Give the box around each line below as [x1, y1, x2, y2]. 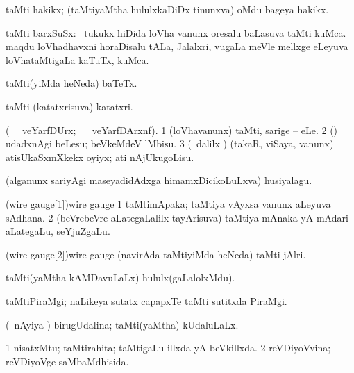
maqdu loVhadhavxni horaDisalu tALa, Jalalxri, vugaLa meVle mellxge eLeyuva [6, 39, 348, 53]
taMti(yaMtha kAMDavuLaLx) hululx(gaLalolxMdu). [6, 270, 235, 285]
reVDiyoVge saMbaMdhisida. [6, 354, 129, 368]
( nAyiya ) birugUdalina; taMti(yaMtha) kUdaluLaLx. [6, 317, 239, 331]
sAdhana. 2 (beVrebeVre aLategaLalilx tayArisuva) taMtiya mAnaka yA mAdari [6, 210, 348, 224]
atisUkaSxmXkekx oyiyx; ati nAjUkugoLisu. [6, 149, 194, 164]
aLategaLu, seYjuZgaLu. [6, 224, 110, 238]
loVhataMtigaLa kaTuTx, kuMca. [6, 52, 149, 67]
